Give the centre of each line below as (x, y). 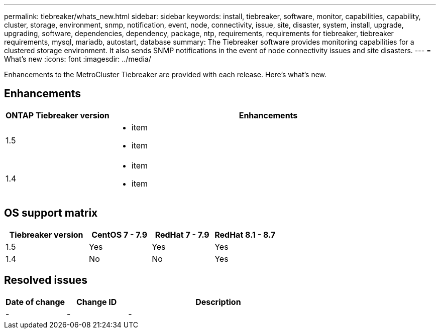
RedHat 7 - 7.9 (182, 234)
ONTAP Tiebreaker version (58, 115)
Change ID (96, 302)
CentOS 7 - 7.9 (120, 234)
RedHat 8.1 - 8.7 (245, 234)
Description (218, 302)
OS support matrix (51, 213)
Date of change (35, 302)
